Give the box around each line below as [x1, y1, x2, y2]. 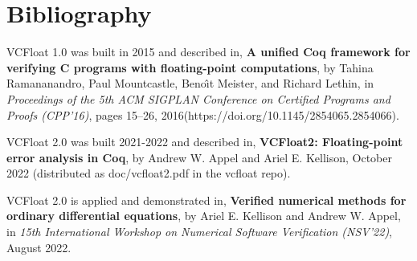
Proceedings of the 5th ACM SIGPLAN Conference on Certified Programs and [6, 90, 390, 107]
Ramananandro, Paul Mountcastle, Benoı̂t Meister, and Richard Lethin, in [6, 75, 374, 92]
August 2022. [6, 239, 72, 255]
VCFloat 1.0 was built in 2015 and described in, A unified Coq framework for [6, 43, 411, 60]
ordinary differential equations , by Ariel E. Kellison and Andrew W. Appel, [6, 207, 401, 224]
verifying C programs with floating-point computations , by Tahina [6, 59, 374, 75]
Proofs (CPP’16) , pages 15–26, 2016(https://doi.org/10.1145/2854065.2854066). [6, 106, 399, 123]
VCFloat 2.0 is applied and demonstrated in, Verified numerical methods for [6, 191, 407, 208]
